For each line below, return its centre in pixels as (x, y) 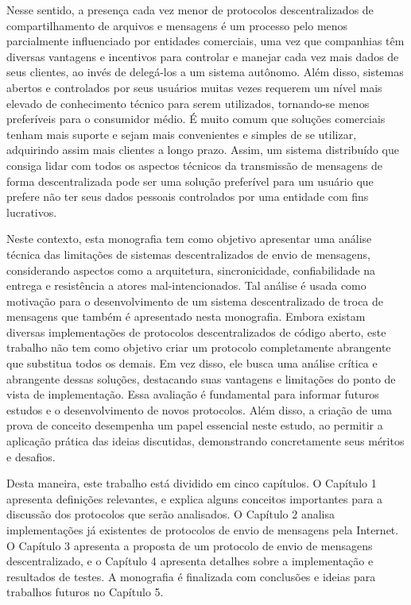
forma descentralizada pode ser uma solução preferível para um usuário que (190, 181)
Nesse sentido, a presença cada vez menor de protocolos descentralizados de (190, 10)
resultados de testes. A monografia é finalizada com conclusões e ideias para (191, 576)
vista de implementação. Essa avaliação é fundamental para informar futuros (193, 394)
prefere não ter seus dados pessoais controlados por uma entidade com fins (188, 197)
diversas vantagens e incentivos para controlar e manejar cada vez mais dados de (203, 56)
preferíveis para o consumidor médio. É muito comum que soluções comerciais (196, 119)
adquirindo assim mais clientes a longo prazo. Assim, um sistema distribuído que (203, 150)
